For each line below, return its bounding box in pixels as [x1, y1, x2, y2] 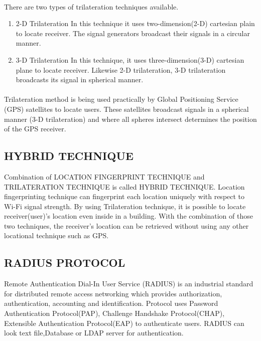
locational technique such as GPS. [4, 230, 109, 241]
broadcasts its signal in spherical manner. [16, 74, 144, 85]
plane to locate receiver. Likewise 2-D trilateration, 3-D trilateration [16, 64, 226, 75]
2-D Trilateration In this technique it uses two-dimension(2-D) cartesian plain [16, 18, 255, 29]
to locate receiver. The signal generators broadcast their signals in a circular [16, 28, 250, 38]
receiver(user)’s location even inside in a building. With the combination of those [4, 211, 253, 221]
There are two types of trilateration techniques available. [4, 1, 179, 12]
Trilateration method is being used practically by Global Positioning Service [4, 94, 238, 104]
